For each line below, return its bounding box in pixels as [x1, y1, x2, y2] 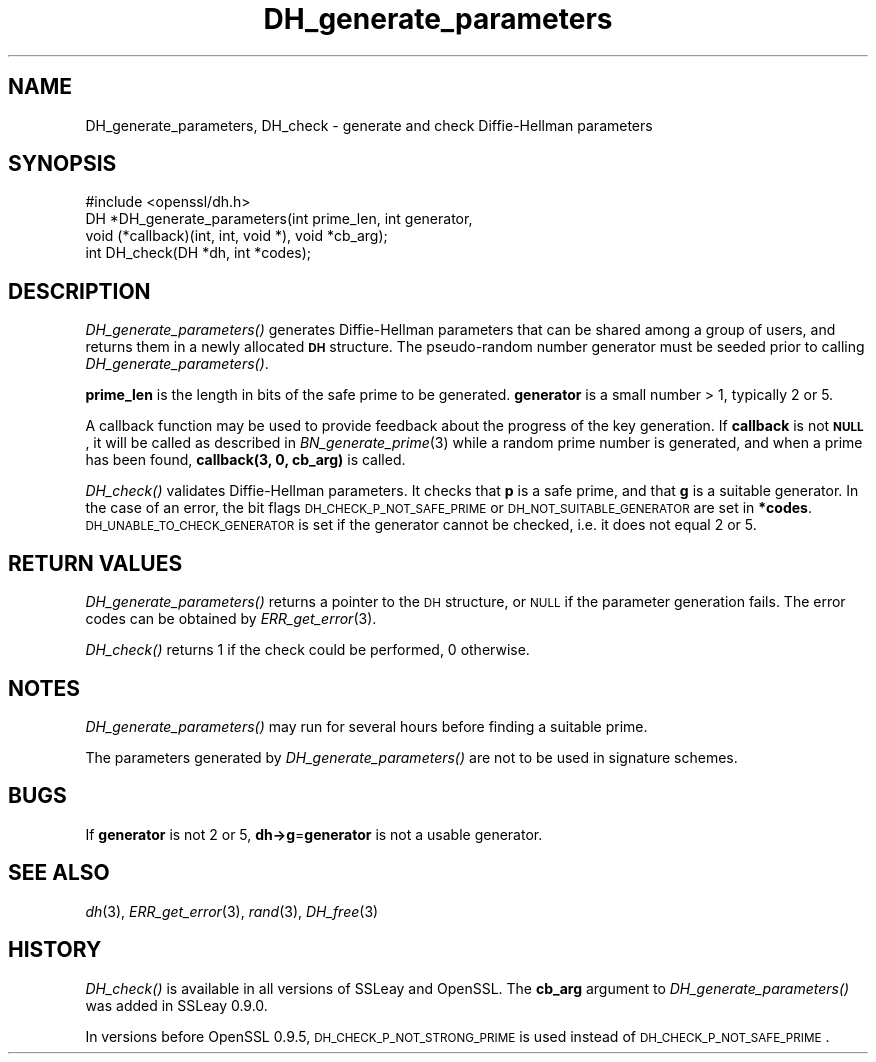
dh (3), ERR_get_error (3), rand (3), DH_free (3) [85, 902, 379, 920]
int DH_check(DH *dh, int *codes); [85, 244, 312, 262]
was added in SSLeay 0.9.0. [85, 996, 268, 1014]
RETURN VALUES [8, 550, 183, 576]
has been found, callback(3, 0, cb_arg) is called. [85, 451, 406, 469]
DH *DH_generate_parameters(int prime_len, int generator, [85, 210, 473, 228]
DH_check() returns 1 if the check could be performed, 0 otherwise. [85, 641, 530, 659]
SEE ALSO [8, 860, 110, 886]
